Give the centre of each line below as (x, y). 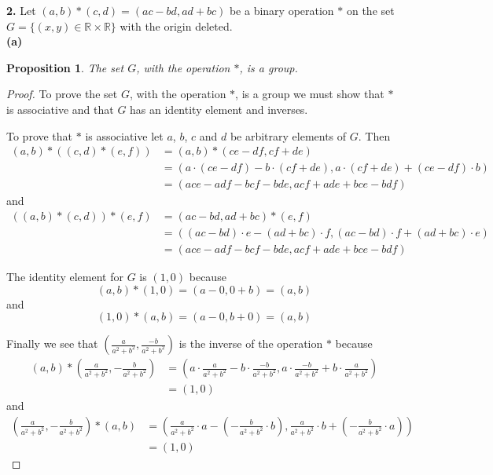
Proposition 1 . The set (65, 67)
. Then (374, 135)
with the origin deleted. (176, 26)
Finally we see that (52, 343)
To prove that (40, 135)
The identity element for (65, 276)
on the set (370, 10)
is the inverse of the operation (251, 343)
